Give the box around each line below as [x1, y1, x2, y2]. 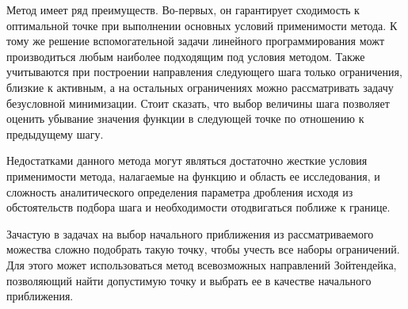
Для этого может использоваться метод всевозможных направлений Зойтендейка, [6, 256, 397, 273]
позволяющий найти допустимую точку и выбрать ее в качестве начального [6, 272, 372, 288]
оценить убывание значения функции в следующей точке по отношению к [6, 110, 364, 127]
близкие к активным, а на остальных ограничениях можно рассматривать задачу [6, 78, 394, 95]
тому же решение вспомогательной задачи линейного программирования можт [6, 32, 385, 49]
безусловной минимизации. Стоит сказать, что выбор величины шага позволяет [6, 94, 390, 111]
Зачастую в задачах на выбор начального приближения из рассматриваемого [6, 225, 374, 242]
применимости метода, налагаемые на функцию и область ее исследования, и [6, 167, 380, 184]
